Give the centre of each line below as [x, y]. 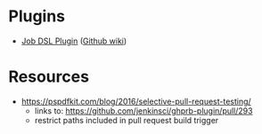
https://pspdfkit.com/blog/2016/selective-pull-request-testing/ [136, 101]
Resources [49, 77]
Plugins [37, 16]
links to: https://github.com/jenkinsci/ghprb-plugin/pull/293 [143, 110]
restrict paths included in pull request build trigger [127, 120]
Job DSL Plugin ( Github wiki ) [74, 41]
